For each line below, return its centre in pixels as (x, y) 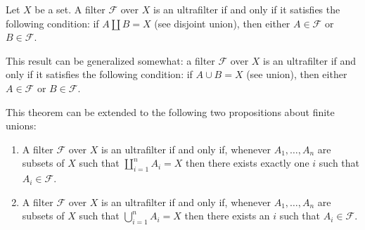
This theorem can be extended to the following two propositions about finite (170, 111)
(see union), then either (297, 74)
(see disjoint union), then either (222, 23)
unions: (21, 126)
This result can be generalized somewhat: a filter (110, 60)
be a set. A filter (70, 9)
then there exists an (227, 216)
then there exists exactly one (248, 163)
